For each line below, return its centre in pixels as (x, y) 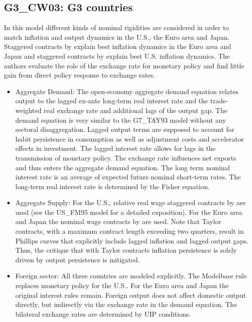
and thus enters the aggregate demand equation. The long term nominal (123, 167)
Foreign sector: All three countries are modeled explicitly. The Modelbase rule (131, 276)
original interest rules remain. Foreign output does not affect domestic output (131, 295)
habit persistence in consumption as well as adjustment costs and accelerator (130, 138)
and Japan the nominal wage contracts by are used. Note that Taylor (118, 221)
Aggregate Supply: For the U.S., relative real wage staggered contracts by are (130, 202)
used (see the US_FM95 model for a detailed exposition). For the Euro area (129, 212)
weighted (28, 110)
